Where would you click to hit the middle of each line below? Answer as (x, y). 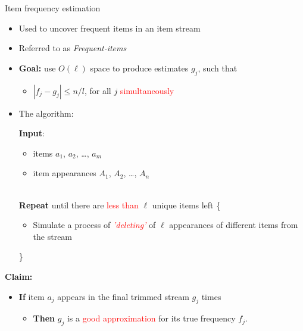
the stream (53, 236)
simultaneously (147, 90)
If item (32, 296)
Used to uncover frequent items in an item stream (110, 28)
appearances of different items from (234, 225)
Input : (32, 133)
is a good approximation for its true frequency (151, 318)
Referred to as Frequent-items (73, 48)
